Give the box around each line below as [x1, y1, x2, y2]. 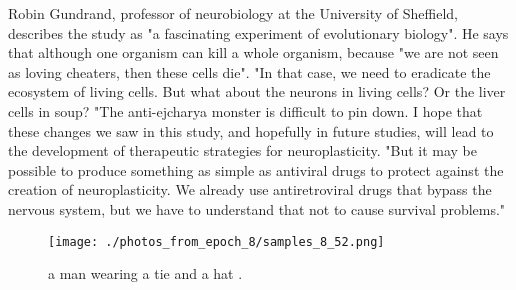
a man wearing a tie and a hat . [48, 263, 243, 284]
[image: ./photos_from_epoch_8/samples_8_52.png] [48, 234, 385, 249]
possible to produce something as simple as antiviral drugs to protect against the [8, 159, 504, 180]
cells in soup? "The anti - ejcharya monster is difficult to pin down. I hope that [8, 100, 483, 121]
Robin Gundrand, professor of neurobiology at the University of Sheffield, [8, 3, 458, 23]
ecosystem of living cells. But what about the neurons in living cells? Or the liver [8, 81, 506, 102]
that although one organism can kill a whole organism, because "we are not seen [8, 42, 499, 63]
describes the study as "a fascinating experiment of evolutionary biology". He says [8, 22, 509, 43]
